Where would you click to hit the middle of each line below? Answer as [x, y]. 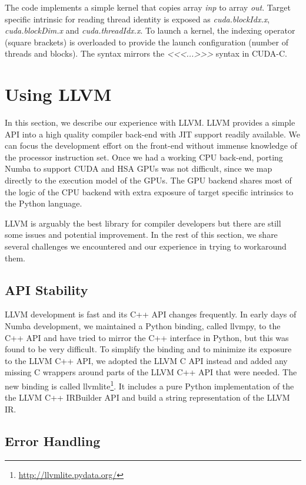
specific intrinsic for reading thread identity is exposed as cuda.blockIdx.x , [137, 19]
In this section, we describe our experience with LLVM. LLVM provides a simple [150, 122]
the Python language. [44, 203]
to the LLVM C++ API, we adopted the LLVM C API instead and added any [146, 360]
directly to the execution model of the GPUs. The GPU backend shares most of [148, 180]
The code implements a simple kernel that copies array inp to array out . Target [148, 7]
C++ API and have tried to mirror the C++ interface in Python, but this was [147, 337]
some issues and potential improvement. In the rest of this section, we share [141, 235]
